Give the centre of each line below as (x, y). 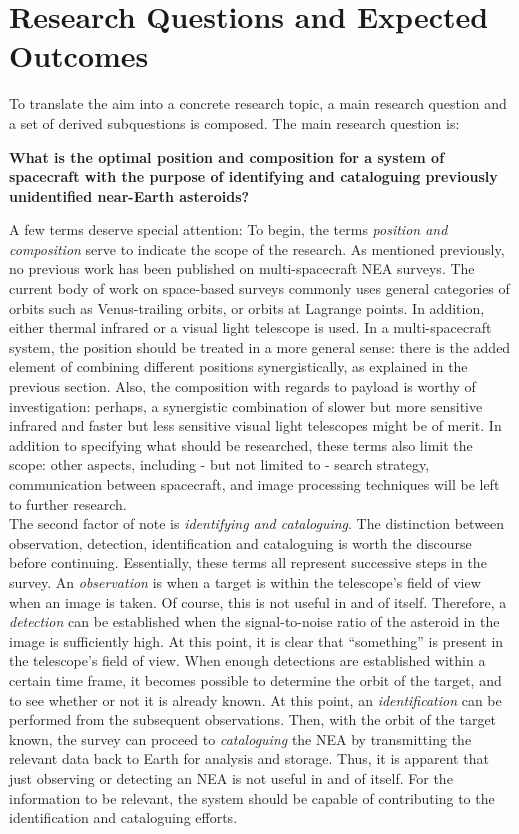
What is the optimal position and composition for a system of (227, 156)
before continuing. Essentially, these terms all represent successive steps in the (248, 562)
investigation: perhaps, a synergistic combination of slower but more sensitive (246, 405)
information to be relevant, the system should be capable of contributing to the (252, 797)
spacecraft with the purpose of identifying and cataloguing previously (253, 176)
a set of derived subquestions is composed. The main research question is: (234, 122)
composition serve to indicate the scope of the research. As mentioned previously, (257, 248)
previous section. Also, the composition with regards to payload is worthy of (242, 386)
